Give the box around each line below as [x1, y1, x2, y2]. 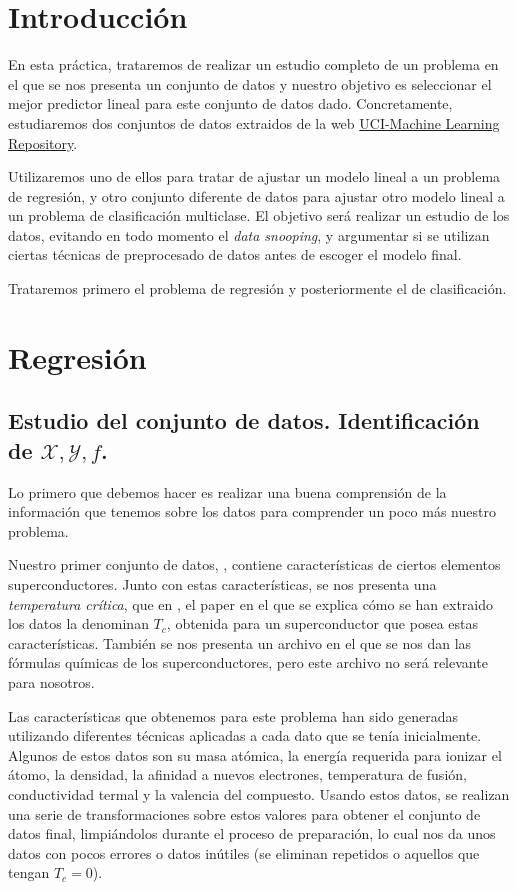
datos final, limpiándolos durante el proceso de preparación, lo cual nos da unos [8, 823, 496, 844]
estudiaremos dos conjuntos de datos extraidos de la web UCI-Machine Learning [8, 112, 500, 133]
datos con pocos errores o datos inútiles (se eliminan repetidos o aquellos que [8, 842, 480, 863]
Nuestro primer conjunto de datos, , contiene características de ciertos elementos [8, 554, 501, 575]
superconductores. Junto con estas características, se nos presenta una [8, 574, 437, 594]
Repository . [8, 132, 78, 153]
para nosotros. [8, 671, 95, 692]
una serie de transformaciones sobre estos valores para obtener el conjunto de [8, 803, 481, 824]
